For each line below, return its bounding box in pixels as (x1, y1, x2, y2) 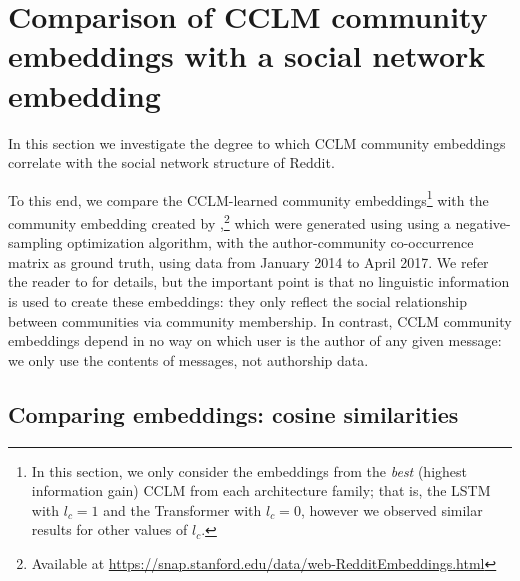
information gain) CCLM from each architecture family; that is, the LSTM (31, 480, 491, 501)
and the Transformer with (103, 499, 262, 520)
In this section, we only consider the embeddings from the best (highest (31, 460, 468, 481)
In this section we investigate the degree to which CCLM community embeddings (8, 132, 506, 153)
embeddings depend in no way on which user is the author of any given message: (8, 330, 502, 351)
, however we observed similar (300, 499, 483, 520)
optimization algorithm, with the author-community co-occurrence (67, 232, 474, 253)
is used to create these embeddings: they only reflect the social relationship (8, 290, 468, 311)
